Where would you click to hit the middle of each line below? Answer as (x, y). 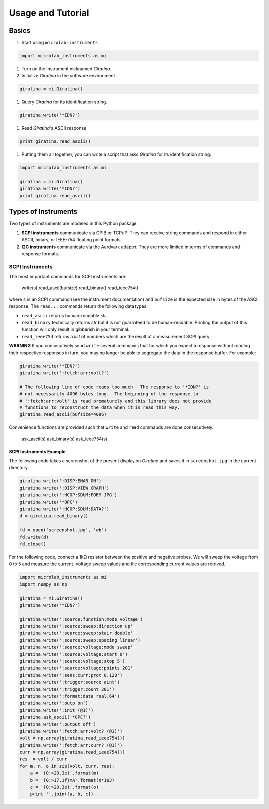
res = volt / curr (43, 759)
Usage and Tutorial (49, 13)
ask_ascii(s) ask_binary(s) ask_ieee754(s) (65, 439)
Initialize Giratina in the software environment (68, 76)
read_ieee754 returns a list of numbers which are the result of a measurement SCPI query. (116, 336)
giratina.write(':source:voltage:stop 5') (72, 661)
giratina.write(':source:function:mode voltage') (81, 619)
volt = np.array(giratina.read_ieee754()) (72, 738)
